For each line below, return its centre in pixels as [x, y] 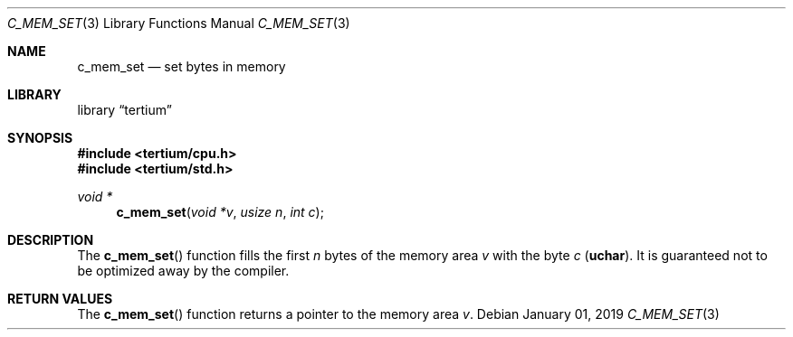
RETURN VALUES [60, 299]
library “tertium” [124, 110]
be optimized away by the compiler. [183, 271]
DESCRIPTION [51, 240]
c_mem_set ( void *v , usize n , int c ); [220, 212]
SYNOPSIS [40, 138]
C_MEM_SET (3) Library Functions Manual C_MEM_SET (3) [179, 23]
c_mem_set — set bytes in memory [182, 66]
